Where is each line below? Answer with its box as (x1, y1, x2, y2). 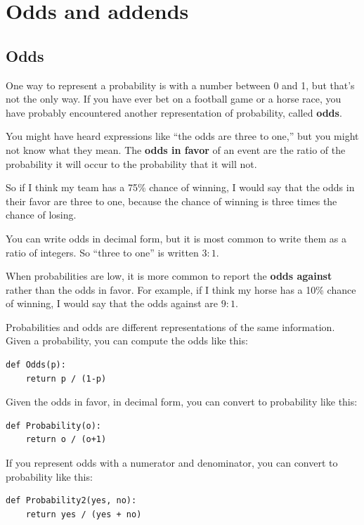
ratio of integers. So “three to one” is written (6, 245, 199, 259)
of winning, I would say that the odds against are (6, 296, 219, 311)
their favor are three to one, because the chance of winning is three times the (6, 193, 337, 208)
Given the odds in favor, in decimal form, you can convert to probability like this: (6, 394, 358, 409)
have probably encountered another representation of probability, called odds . (6, 105, 342, 119)
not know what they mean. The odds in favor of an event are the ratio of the (6, 142, 346, 157)
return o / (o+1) (25, 434, 107, 445)
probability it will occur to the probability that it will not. (6, 156, 257, 171)
